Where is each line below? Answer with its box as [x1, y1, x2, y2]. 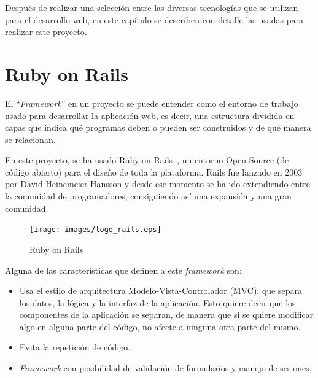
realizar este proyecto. [5, 25, 87, 38]
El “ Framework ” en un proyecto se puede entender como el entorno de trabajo [5, 96, 298, 109]
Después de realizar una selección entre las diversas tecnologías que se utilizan [5, 1, 298, 13]
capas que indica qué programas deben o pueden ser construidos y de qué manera [5, 121, 311, 134]
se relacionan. [5, 133, 56, 145]
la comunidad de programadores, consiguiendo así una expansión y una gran [5, 190, 292, 202]
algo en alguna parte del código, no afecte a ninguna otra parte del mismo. [19, 320, 301, 333]
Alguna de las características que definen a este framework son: [5, 263, 242, 276]
